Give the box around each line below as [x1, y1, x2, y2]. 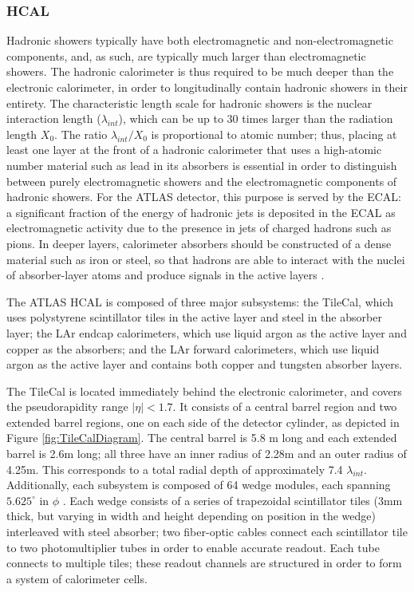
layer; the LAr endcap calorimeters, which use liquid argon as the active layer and [6, 324, 407, 341]
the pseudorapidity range [6, 398, 128, 415]
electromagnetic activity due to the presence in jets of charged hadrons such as [6, 219, 392, 236]
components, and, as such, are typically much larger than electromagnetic [6, 47, 366, 64]
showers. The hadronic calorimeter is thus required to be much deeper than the [6, 63, 394, 80]
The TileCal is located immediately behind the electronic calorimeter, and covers [6, 382, 402, 399]
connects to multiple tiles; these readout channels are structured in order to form [6, 555, 402, 571]
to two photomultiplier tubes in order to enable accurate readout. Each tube [6, 539, 380, 555]
